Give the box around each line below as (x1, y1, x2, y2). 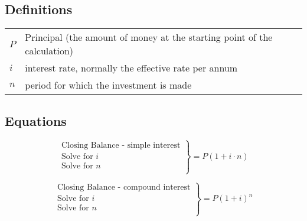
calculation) (25, 44, 74, 58)
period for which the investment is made (25, 78, 192, 92)
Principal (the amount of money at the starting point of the (25, 30, 273, 44)
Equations (5, 111, 67, 129)
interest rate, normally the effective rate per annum (25, 61, 238, 75)
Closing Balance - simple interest (61, 141, 181, 149)
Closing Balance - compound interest (57, 183, 191, 192)
